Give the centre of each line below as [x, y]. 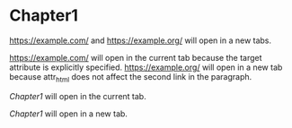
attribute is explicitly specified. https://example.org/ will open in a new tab [146, 67]
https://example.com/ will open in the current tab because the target [136, 57]
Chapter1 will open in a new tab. [69, 114]
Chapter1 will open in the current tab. [78, 96]
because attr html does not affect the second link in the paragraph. [131, 77]
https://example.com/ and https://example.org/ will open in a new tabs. [141, 40]
